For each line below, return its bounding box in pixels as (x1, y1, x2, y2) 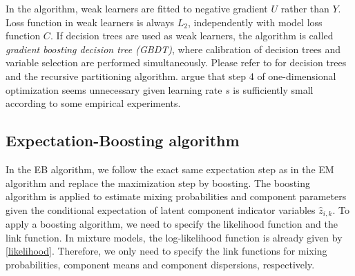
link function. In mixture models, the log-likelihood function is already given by (6, 230, 343, 244)
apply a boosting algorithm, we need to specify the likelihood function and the (6, 217, 338, 231)
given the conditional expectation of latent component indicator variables (6, 202, 316, 217)
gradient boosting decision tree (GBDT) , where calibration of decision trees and (6, 41, 341, 56)
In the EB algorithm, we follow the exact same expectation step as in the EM (6, 161, 334, 176)
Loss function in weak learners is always (6, 14, 175, 29)
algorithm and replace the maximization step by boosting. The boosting (6, 175, 310, 190)
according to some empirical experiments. (6, 96, 181, 110)
